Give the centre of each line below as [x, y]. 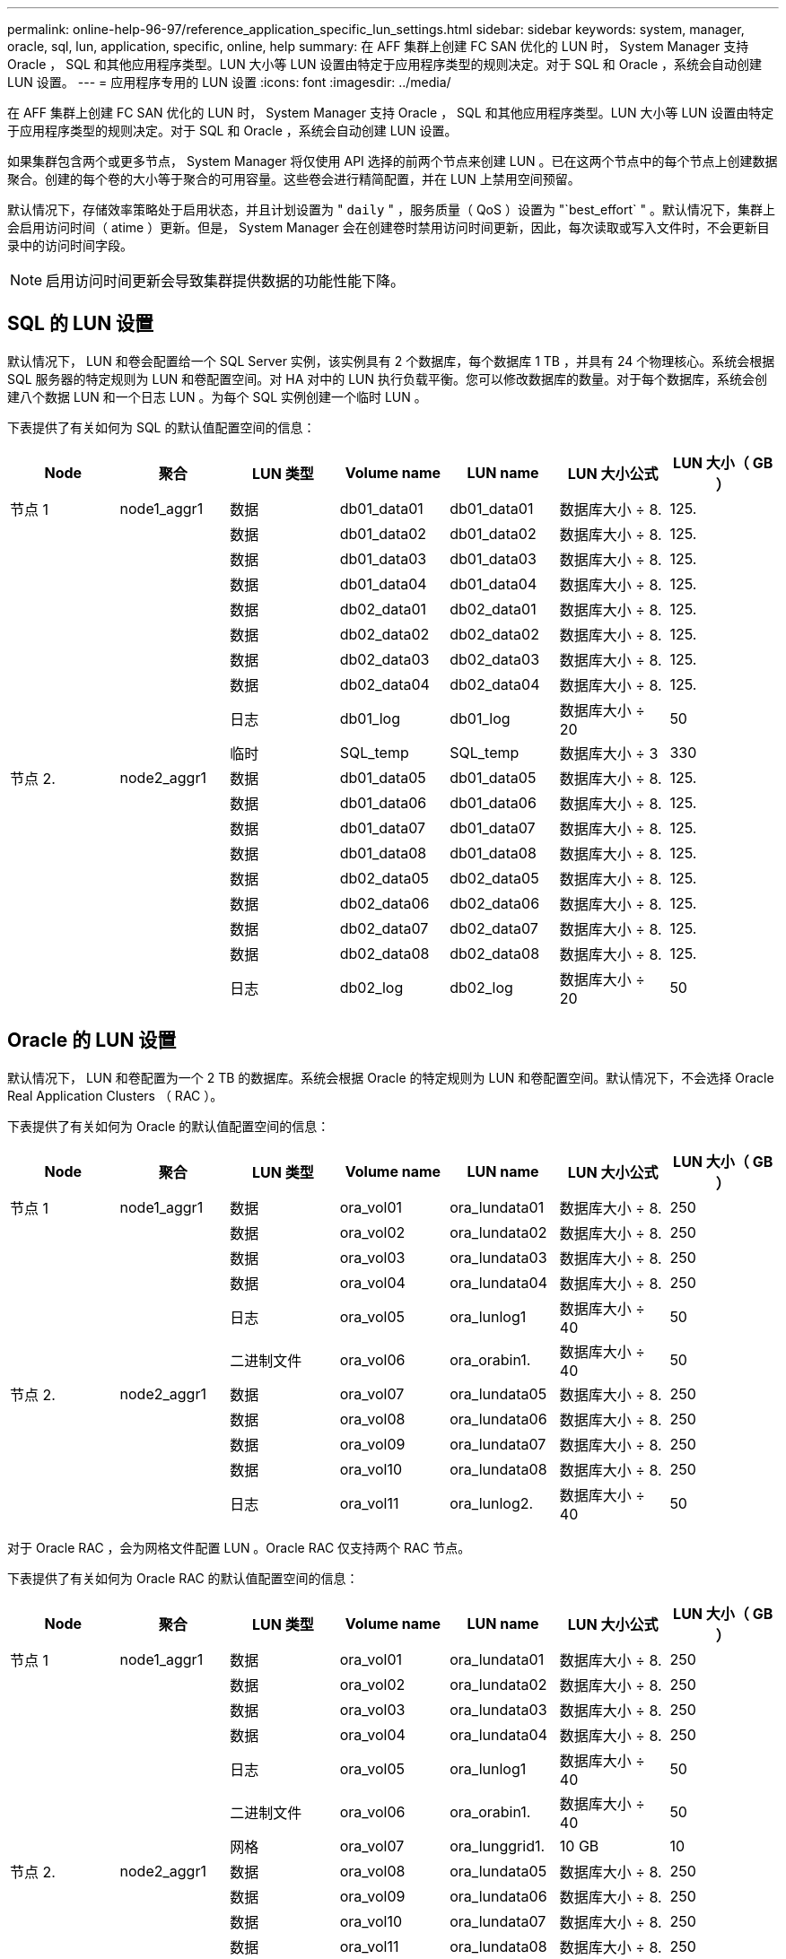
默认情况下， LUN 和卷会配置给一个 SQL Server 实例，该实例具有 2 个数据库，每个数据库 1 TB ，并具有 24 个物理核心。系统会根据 [391, 361]
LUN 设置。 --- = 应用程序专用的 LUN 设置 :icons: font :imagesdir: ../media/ [229, 82]
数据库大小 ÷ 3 [609, 753]
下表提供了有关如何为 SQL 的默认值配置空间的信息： [162, 427]
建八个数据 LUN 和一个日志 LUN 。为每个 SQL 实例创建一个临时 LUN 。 [217, 396]
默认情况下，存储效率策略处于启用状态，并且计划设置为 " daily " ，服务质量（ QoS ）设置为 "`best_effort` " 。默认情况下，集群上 [391, 209]
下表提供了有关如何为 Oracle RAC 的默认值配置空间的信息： [183, 1578]
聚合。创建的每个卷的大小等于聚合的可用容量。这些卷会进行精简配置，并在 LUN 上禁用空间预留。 [294, 179]
